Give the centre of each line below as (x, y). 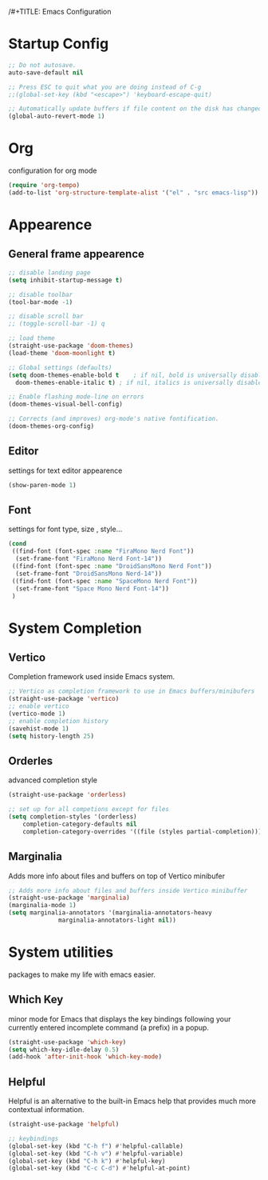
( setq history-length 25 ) (51, 736)
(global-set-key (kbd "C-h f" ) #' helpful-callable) (96, 1146)
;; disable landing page (49, 272)
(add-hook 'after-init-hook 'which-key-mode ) (85, 1057)
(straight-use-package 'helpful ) (64, 1124)
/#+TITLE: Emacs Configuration (60, 12)
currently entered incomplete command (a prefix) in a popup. (109, 1027)
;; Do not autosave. (43, 65)
